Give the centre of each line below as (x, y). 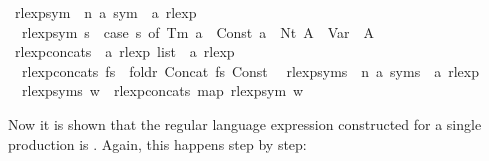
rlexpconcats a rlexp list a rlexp (124, 51)
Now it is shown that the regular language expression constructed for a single (245, 123)
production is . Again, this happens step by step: (157, 143)
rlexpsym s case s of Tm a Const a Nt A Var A (198, 31)
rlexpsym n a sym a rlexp (105, 12)
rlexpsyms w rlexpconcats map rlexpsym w (162, 90)
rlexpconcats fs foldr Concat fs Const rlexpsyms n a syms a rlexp (250, 70)
